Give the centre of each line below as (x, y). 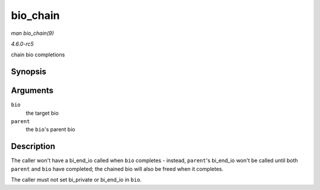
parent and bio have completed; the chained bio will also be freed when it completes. (117, 169)
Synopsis (29, 72)
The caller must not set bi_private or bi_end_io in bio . (76, 180)
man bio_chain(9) (33, 33)
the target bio (42, 113)
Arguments (32, 91)
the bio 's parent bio (50, 130)
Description (33, 146)
